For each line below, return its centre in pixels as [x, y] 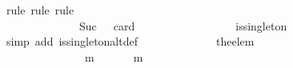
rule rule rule [40, 10]
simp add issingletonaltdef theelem [130, 41]
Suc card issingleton [183, 25]
